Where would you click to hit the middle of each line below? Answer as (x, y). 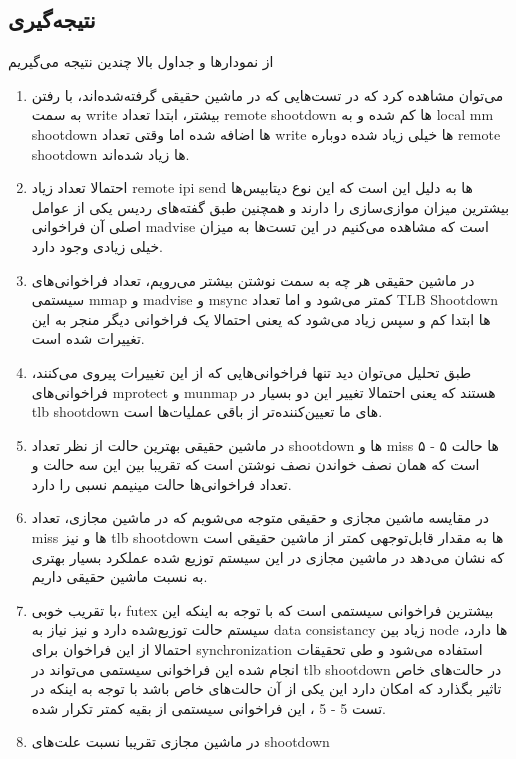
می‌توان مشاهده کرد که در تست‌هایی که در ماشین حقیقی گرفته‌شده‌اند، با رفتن (267, 94)
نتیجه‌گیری (52, 19)
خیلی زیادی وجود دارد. (97, 245)
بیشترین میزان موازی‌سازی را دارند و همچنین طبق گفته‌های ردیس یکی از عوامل (270, 206)
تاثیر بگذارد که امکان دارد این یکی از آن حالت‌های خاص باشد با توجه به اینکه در (266, 688)
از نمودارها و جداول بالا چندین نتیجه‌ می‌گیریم (141, 61)
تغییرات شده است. (88, 338)
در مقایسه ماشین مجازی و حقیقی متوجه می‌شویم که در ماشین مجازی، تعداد (260, 517)
